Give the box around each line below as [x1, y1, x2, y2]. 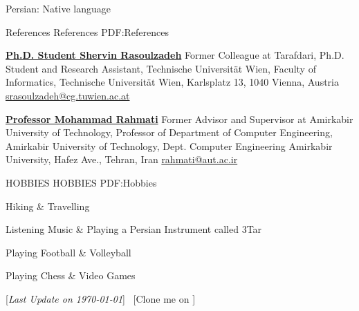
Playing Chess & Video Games [6, 268, 136, 283]
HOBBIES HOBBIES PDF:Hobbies [6, 175, 157, 189]
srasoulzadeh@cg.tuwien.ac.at [6, 88, 130, 102]
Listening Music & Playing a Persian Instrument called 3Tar [6, 222, 262, 236]
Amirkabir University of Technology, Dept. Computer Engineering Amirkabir [6, 138, 333, 153]
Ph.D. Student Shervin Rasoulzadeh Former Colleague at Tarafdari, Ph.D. [6, 48, 344, 62]
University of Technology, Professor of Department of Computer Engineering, [6, 125, 333, 140]
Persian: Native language [6, 1, 111, 15]
